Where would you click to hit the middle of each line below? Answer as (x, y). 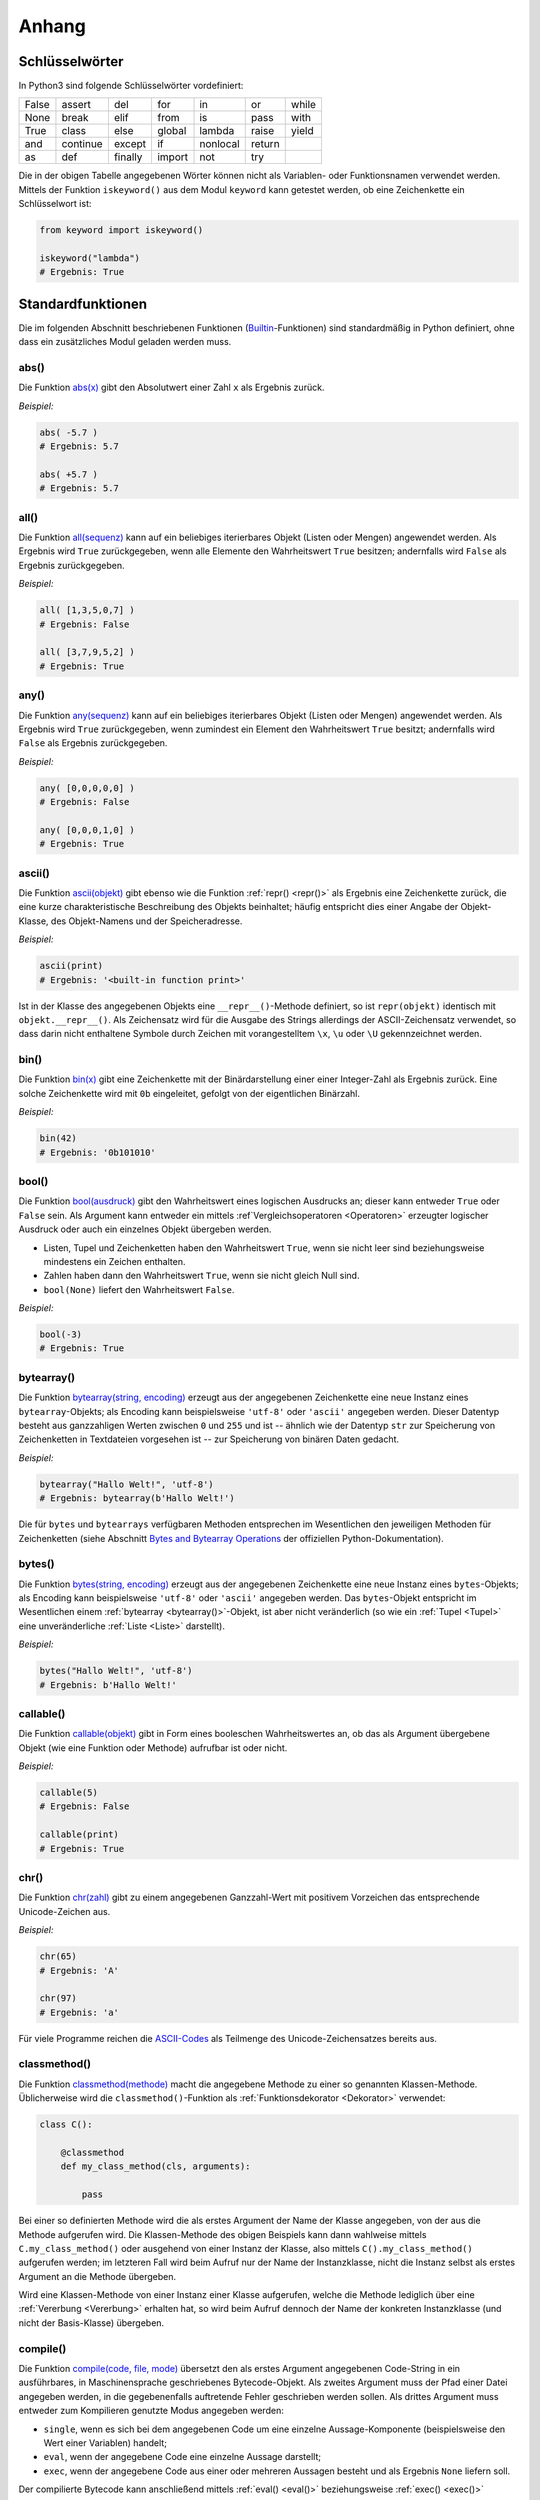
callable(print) (79, 1834)
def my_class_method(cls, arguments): (155, 2166)
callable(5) (69, 1793)
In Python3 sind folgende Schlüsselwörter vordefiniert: (131, 86)
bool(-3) (61, 1334)
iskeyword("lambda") (89, 258)
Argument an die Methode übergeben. (97, 2276)
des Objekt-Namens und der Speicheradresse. (146, 921)
